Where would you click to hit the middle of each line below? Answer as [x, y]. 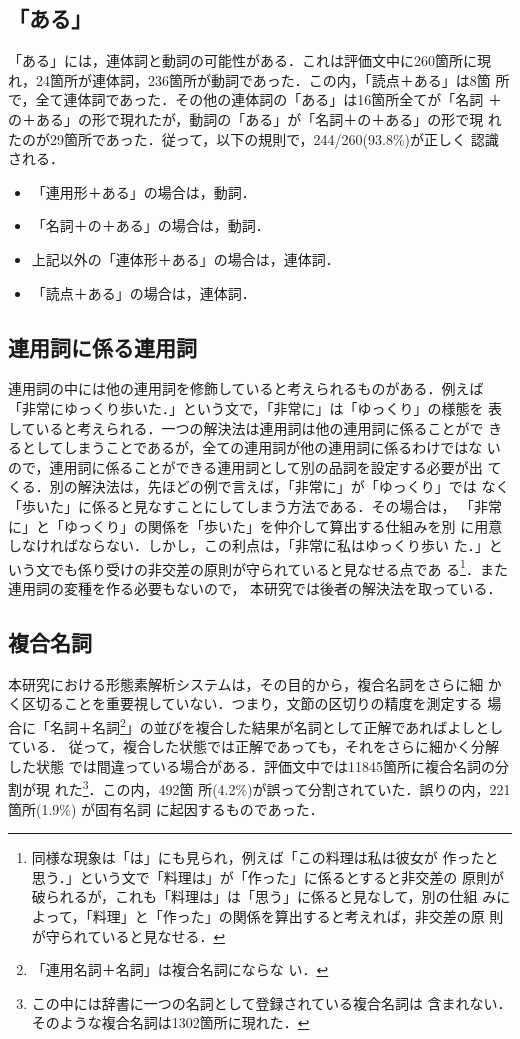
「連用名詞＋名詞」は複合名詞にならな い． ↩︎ [180, 969]
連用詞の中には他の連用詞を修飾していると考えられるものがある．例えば [246, 388]
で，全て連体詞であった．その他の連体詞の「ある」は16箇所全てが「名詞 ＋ [255, 99]
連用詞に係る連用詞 [102, 346]
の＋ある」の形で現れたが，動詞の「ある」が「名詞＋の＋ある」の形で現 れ [255, 118]
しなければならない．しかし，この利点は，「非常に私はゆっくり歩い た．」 [248, 545]
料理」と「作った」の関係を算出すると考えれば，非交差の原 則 [298, 915]
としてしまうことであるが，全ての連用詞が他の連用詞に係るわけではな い [261, 447]
